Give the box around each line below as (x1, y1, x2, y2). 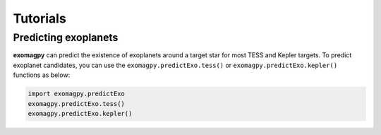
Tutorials (13, 11, 66, 26)
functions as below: (13, 71, 71, 79)
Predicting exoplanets (13, 31, 119, 44)
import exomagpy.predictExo (28, 90, 125, 98)
